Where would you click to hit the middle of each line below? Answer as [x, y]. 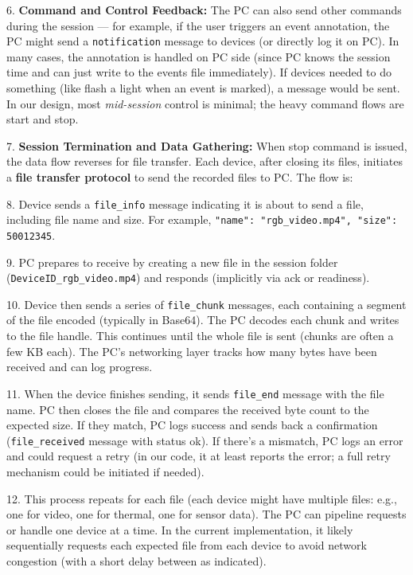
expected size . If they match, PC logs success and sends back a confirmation [192, 425]
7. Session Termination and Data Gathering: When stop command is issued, [207, 145]
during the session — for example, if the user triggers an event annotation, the [198, 25]
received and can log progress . [80, 367]
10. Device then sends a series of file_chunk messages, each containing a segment [206, 304]
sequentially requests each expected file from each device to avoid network [187, 545]
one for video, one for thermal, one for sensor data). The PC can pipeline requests [206, 514]
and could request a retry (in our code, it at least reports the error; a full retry [199, 456]
